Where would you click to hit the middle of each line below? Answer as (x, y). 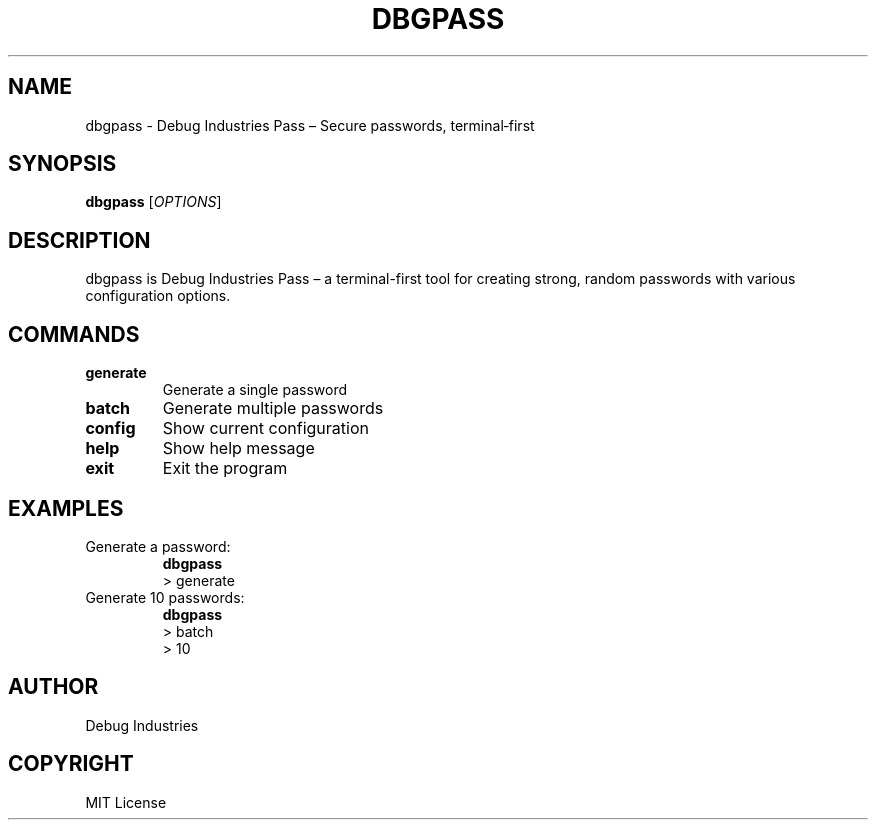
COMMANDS (74, 334)
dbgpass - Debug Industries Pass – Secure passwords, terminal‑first (310, 125)
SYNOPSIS (62, 164)
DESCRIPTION (79, 240)
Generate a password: (158, 546)
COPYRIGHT (71, 764)
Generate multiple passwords (273, 408)
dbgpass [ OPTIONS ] (153, 202)
